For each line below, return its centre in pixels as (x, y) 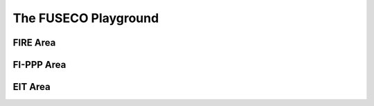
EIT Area (32, 87)
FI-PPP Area (39, 65)
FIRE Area (34, 43)
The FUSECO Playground (86, 18)
